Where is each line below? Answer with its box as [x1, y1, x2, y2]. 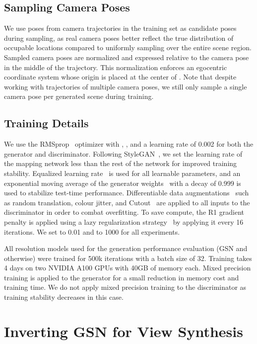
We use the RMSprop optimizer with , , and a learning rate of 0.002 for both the [4, 139, 254, 149]
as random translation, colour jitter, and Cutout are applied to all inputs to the [4, 197, 250, 207]
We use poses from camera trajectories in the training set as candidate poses [4, 23, 237, 33]
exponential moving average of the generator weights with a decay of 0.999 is [4, 177, 241, 188]
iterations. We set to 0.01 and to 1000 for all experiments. [4, 226, 180, 237]
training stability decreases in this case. [4, 292, 124, 302]
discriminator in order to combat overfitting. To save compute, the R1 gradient [4, 207, 244, 217]
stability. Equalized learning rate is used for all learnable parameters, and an [4, 168, 241, 178]
